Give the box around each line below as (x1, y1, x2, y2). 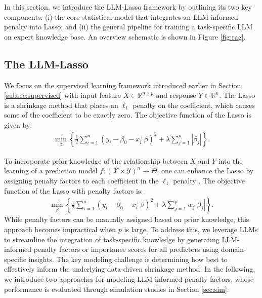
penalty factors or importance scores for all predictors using (33, 244, 219, 254)
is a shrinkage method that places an (4, 99, 118, 110)
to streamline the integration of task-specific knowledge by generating (4, 234, 220, 244)
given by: (4, 119, 32, 130)
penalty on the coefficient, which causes (133, 99, 255, 110)
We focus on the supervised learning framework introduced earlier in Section (4, 80, 241, 90)
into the (218, 155, 243, 166)
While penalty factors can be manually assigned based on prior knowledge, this (4, 214, 249, 225)
